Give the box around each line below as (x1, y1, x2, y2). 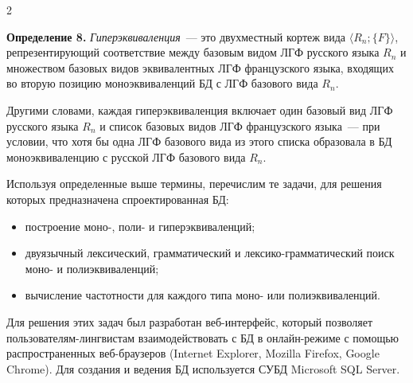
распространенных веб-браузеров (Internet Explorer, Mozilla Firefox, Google (6, 345, 380, 362)
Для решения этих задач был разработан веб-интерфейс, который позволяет (6, 313, 373, 330)
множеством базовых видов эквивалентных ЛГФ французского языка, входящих (6, 59, 394, 76)
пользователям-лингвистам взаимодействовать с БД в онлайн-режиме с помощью (6, 329, 399, 346)
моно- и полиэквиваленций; (25, 260, 159, 276)
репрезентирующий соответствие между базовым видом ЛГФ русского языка (6, 44, 380, 61)
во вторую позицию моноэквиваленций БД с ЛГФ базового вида (6, 75, 318, 92)
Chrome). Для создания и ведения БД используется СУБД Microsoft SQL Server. (6, 360, 400, 377)
